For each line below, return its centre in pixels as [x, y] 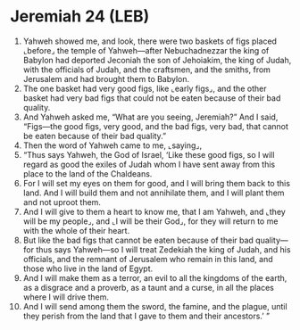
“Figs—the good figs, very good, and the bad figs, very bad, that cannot [156, 126]
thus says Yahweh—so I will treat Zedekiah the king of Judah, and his [163, 249]
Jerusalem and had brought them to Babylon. [106, 78]
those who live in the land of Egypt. [88, 268]
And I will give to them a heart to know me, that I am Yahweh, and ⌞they [154, 211]
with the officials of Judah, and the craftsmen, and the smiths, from [147, 70]
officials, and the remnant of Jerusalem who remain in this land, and [148, 259]
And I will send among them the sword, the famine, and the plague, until [155, 306]
